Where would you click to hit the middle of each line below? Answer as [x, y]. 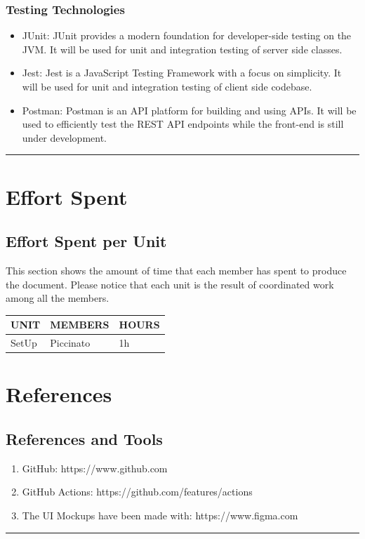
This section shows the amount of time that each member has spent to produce [176, 270]
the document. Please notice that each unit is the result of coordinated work [170, 284]
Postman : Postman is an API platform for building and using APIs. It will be [189, 110]
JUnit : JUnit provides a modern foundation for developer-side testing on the [187, 35]
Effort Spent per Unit [86, 241]
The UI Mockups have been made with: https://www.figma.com [160, 515]
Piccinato [70, 343]
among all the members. [58, 298]
